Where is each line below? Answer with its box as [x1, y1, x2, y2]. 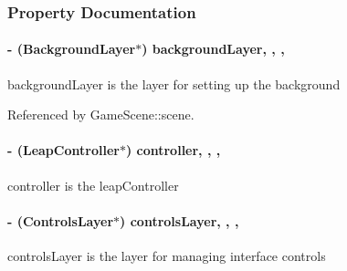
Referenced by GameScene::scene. [7, 105, 195, 124]
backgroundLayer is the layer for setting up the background [7, 74, 341, 93]
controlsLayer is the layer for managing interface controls [7, 246, 326, 266]
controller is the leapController [7, 175, 179, 194]
